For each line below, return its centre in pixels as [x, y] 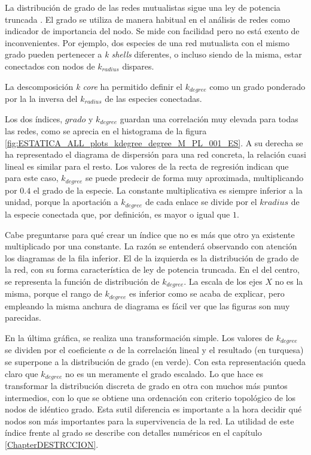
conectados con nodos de [50, 66]
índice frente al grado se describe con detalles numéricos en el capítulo [133, 433]
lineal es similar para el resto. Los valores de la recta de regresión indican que [147, 166]
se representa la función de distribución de [82, 281]
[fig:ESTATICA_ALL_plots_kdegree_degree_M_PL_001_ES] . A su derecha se [154, 142]
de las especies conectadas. [153, 99]
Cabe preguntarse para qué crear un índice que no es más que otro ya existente [150, 234]
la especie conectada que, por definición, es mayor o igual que [118, 214]
